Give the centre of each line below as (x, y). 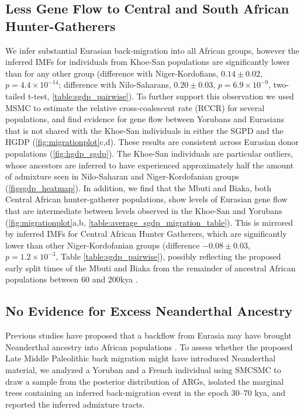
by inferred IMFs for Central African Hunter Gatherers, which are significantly (146, 234)
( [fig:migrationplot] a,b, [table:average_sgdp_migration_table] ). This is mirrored (149, 222)
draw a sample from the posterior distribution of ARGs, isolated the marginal (145, 381)
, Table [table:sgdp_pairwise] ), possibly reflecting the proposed (168, 256)
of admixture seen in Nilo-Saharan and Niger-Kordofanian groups (122, 176)
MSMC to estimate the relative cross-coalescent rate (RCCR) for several (135, 107)
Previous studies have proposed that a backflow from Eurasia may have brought (148, 335)
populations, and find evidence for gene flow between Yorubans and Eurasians (145, 119)
